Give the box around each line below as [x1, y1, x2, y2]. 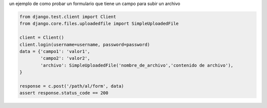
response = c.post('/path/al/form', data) [19, 83, 124, 89]
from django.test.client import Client [19, 14, 116, 19]
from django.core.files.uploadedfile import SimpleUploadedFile [19, 21, 179, 27]
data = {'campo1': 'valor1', [19, 49, 90, 54]
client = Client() [19, 35, 64, 41]
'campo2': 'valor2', [40, 55, 90, 61]
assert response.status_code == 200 [19, 90, 109, 96]
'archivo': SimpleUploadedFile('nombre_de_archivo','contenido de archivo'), [40, 62, 233, 68]
